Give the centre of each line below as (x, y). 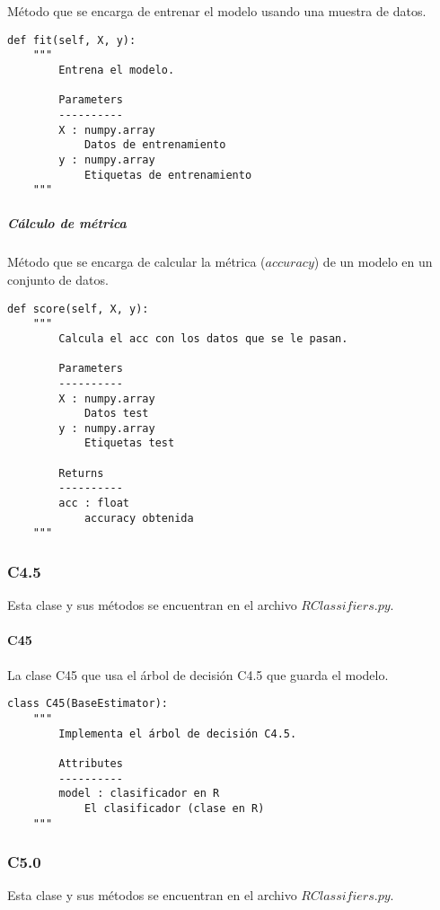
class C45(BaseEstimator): (88, 704)
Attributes (91, 763)
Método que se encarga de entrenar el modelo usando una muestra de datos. (217, 11)
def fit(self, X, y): (72, 40)
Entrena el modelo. (117, 70)
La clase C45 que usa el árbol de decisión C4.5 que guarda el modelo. (198, 674)
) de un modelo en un (373, 262)
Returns (81, 473)
